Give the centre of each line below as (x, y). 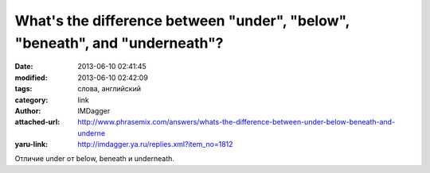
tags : (23, 89)
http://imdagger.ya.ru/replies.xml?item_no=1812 (156, 144)
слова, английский (109, 89)
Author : (28, 110)
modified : (31, 77)
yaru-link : (31, 144)
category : (31, 100)
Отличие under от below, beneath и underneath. (95, 159)
